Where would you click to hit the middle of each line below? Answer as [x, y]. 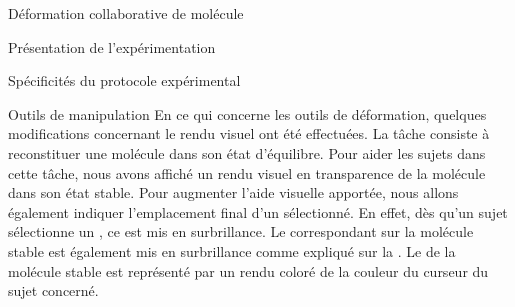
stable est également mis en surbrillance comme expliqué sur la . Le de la [232, 250]
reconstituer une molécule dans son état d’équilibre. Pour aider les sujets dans [247, 152]
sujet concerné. [53, 290]
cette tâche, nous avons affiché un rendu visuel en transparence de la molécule [247, 172]
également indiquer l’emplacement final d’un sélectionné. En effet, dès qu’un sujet [258, 211]
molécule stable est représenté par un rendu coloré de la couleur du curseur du [248, 270]
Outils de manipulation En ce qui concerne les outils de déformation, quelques [247, 113]
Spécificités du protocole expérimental [124, 80]
